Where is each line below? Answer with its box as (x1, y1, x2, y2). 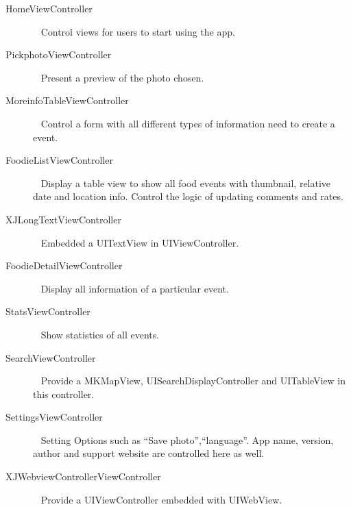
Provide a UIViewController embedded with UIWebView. (40, 492, 282, 506)
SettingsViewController (5, 410, 103, 424)
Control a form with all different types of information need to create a (40, 116, 335, 130)
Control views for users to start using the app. (40, 24, 235, 38)
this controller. (33, 386, 95, 401)
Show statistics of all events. (40, 327, 160, 341)
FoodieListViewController (5, 153, 113, 167)
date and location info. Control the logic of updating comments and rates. (33, 189, 343, 203)
